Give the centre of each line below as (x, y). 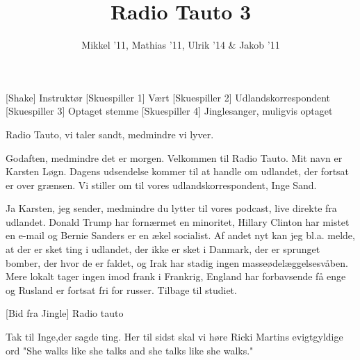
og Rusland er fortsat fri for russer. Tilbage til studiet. (121, 289)
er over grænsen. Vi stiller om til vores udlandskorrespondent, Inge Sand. (161, 185)
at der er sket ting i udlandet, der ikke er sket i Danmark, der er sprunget (163, 249)
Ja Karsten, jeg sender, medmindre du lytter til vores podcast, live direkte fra (171, 208)
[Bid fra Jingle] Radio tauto (65, 313)
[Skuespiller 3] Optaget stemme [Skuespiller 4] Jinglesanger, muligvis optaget (169, 111)
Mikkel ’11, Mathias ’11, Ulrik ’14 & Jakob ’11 (181, 45)
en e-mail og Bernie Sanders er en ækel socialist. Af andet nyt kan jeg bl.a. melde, (180, 235)
